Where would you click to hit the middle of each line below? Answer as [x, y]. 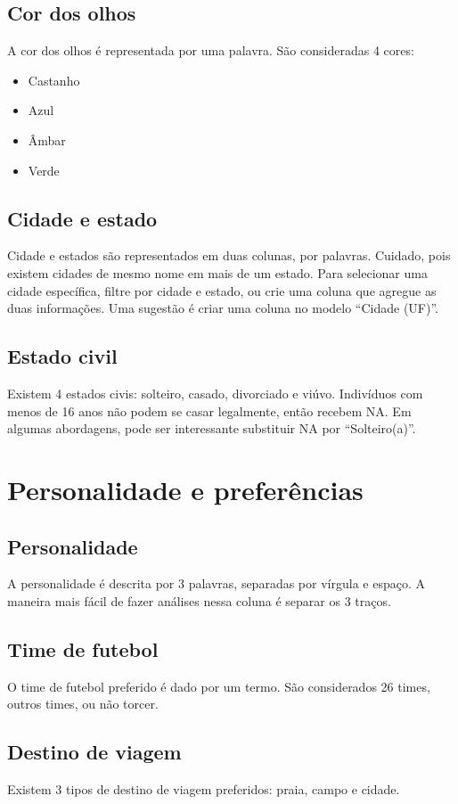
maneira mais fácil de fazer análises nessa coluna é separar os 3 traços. [199, 600]
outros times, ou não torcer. [83, 704]
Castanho [54, 80]
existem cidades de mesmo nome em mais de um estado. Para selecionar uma [217, 272]
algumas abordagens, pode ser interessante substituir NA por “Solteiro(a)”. [212, 428]
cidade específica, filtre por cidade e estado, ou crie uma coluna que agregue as [222, 290]
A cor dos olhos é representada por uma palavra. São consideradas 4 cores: [211, 50]
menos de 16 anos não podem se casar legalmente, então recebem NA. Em [209, 410]
